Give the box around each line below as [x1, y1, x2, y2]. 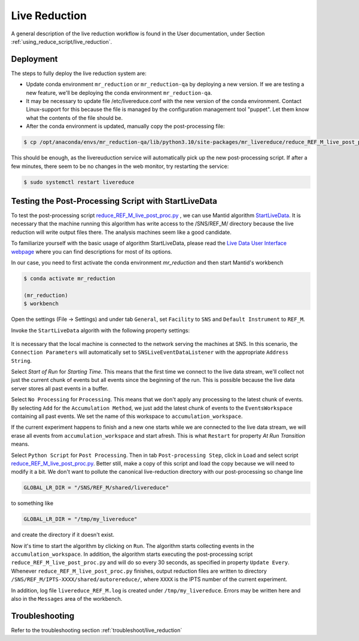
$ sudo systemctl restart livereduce [23, 179, 135, 185]
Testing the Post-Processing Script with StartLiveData [11, 195, 218, 206]
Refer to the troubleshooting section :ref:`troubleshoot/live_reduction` [11, 627, 182, 634]
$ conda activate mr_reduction [23, 275, 116, 282]
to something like [11, 499, 54, 507]
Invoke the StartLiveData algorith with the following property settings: [11, 327, 190, 334]
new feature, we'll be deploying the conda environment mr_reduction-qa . [26, 89, 212, 96]
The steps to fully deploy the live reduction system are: [11, 70, 147, 77]
